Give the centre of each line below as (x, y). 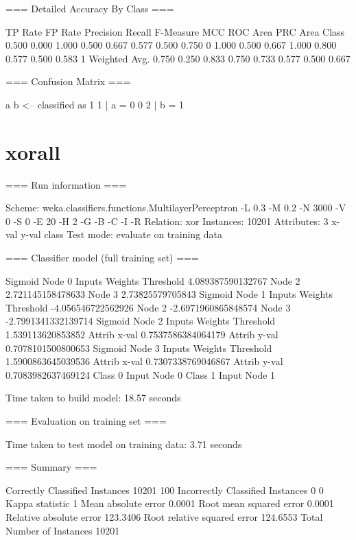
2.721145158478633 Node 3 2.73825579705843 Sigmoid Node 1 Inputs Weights (169, 294)
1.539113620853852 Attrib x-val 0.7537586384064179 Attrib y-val (142, 334)
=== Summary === (51, 467)
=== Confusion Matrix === (68, 81)
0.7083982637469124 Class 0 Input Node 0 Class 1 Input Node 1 (141, 374)
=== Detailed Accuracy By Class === (90, 8)
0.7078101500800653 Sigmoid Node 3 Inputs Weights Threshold (139, 348)
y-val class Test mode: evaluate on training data (122, 234)
